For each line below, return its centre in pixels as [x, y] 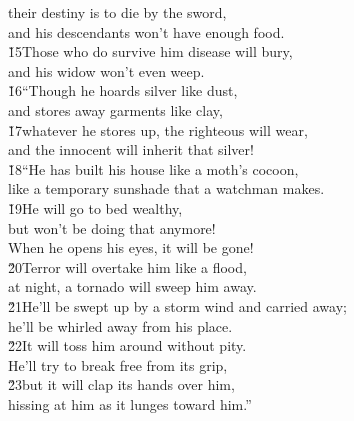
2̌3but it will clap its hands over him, [121, 384]
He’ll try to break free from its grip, [118, 364]
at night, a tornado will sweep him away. [132, 286]
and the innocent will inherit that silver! [131, 149]
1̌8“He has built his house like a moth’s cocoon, [153, 168]
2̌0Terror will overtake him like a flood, [127, 266]
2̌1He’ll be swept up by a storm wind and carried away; [177, 305]
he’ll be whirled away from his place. [120, 325]
